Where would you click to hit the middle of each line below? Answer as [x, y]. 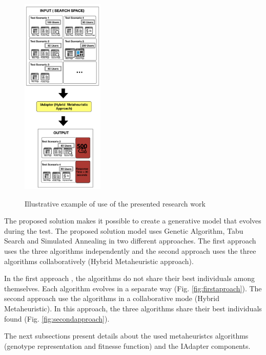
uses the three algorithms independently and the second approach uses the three [130, 251]
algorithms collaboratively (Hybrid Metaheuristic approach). [99, 261]
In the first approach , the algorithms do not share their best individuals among [130, 278]
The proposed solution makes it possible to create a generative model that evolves [133, 221]
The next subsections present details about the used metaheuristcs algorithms [126, 336]
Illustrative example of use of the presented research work [115, 203]
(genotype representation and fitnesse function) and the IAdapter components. [127, 345]
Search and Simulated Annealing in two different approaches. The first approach [130, 241]
